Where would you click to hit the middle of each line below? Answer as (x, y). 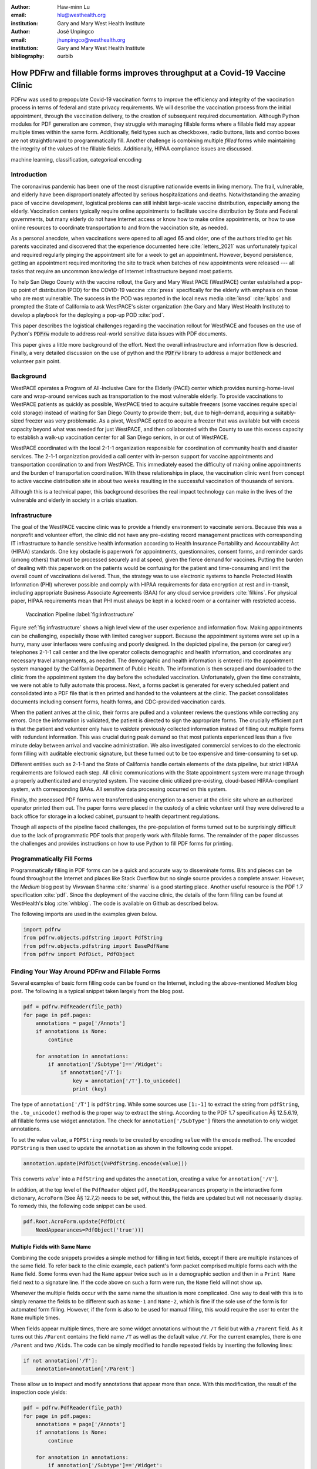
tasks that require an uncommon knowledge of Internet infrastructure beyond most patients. (122, 271)
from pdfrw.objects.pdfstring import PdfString (93, 938)
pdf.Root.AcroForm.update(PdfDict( (74, 1222)
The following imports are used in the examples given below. (84, 914)
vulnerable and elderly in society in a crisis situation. (74, 500)
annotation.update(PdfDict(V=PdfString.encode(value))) (105, 1164)
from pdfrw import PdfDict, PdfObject (79, 954)
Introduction (29, 175)
